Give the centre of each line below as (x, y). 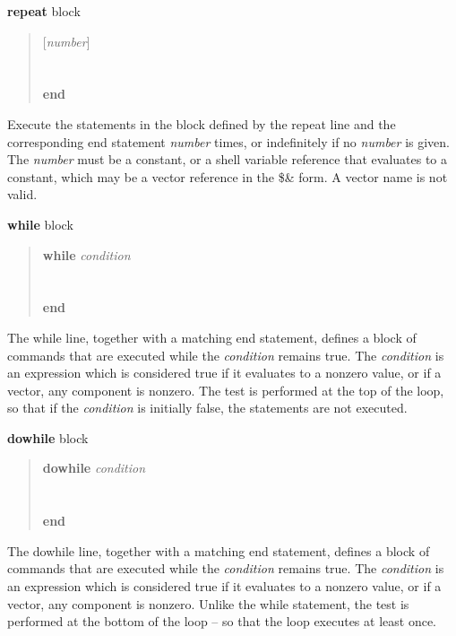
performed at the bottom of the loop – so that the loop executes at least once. (222, 621)
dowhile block (48, 437)
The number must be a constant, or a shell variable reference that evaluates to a (227, 159)
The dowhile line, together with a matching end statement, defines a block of (219, 550)
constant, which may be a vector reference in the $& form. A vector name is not (228, 176)
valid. (22, 194)
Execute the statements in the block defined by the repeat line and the (202, 123)
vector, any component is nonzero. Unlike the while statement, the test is (208, 603)
